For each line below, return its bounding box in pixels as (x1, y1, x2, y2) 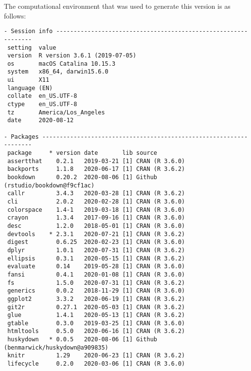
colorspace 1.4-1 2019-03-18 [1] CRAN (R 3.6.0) (7, 206, 185, 213)
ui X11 (7, 76, 50, 84)
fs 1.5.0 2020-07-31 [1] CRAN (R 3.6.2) (7, 279, 185, 286)
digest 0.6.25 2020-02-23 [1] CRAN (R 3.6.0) (7, 239, 185, 246)
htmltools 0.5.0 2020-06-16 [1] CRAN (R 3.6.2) (7, 328, 185, 335)
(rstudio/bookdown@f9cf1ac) (4, 182, 95, 189)
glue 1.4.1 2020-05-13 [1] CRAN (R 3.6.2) (7, 312, 185, 319)
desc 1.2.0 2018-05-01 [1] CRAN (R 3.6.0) (7, 222, 185, 229)
